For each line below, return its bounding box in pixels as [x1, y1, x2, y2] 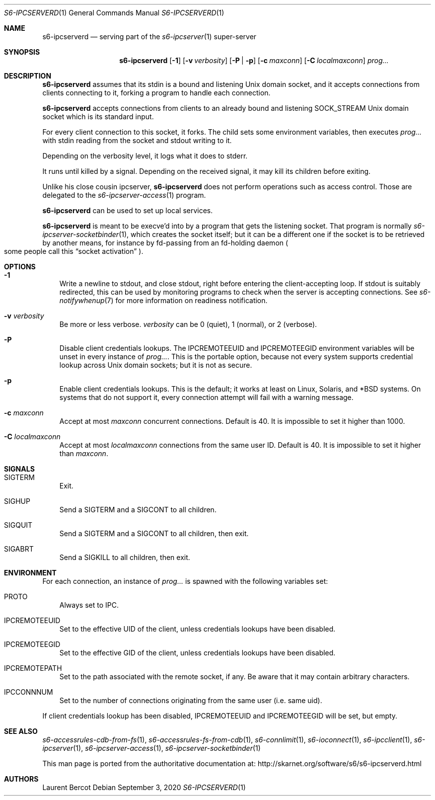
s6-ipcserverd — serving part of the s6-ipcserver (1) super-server [42, 32, 257, 41]
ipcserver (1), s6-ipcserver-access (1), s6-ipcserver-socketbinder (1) [42, 744, 261, 752]
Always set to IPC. [59, 601, 119, 609]
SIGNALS [4, 465, 35, 473]
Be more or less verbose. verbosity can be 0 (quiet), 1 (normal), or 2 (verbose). [59, 320, 317, 328]
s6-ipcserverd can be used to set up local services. [42, 206, 213, 215]
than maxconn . [59, 449, 108, 458]
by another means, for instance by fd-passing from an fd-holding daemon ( [42, 239, 289, 247]
